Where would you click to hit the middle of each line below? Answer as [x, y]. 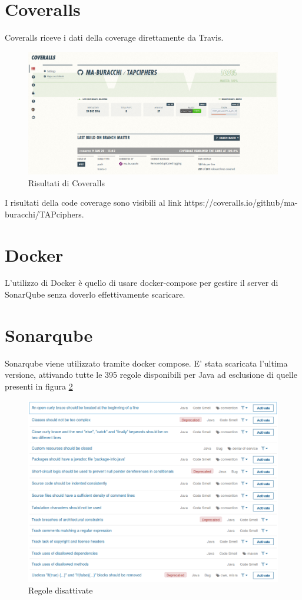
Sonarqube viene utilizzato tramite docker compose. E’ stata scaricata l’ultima [146, 363]
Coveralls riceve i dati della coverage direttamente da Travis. [114, 37]
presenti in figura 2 [39, 386]
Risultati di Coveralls [67, 182]
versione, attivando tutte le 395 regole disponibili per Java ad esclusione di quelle [151, 375]
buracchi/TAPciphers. [44, 214]
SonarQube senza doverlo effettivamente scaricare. [95, 294]
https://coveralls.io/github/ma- [241, 202]
